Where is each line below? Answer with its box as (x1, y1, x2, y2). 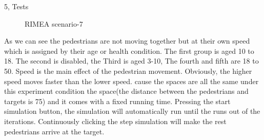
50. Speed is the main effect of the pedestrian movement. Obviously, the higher (4, 65, 252, 76)
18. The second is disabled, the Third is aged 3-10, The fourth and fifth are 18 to (4, 55, 259, 66)
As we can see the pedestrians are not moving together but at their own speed (4, 35, 250, 46)
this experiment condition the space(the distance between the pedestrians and (4, 86, 249, 96)
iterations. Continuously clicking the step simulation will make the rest (4, 115, 227, 126)
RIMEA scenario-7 (25, 18, 83, 29)
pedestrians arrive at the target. (4, 126, 105, 136)
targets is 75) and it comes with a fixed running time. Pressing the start (4, 95, 231, 106)
